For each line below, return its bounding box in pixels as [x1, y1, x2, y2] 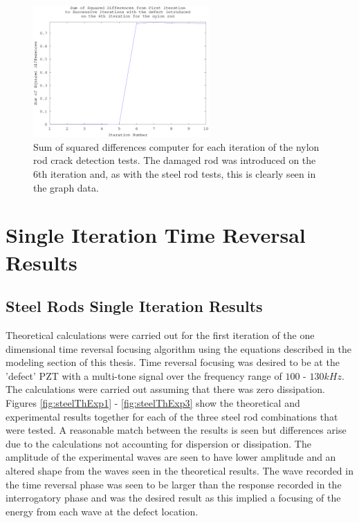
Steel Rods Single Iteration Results [6, 295, 263, 317]
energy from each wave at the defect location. [6, 504, 199, 518]
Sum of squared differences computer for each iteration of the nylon [33, 139, 320, 154]
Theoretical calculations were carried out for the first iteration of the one [6, 328, 315, 342]
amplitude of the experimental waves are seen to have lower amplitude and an [6, 450, 336, 464]
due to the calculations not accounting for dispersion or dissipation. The [6, 436, 311, 450]
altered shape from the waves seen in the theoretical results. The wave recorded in [6, 463, 353, 477]
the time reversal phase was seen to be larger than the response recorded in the [6, 477, 342, 491]
